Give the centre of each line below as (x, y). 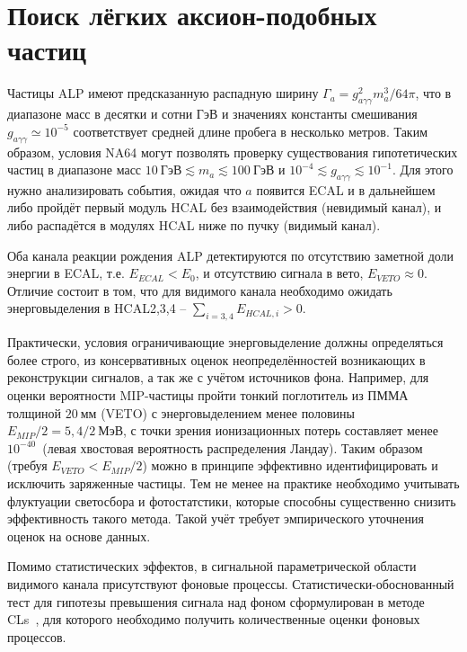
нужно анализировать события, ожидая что (124, 189)
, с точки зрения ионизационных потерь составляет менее (281, 430)
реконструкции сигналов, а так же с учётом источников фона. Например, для (218, 377)
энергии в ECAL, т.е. (66, 273)
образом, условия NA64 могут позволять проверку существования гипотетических (233, 152)
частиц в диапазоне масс (75, 170)
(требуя (27, 465)
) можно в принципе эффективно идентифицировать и (290, 465)
